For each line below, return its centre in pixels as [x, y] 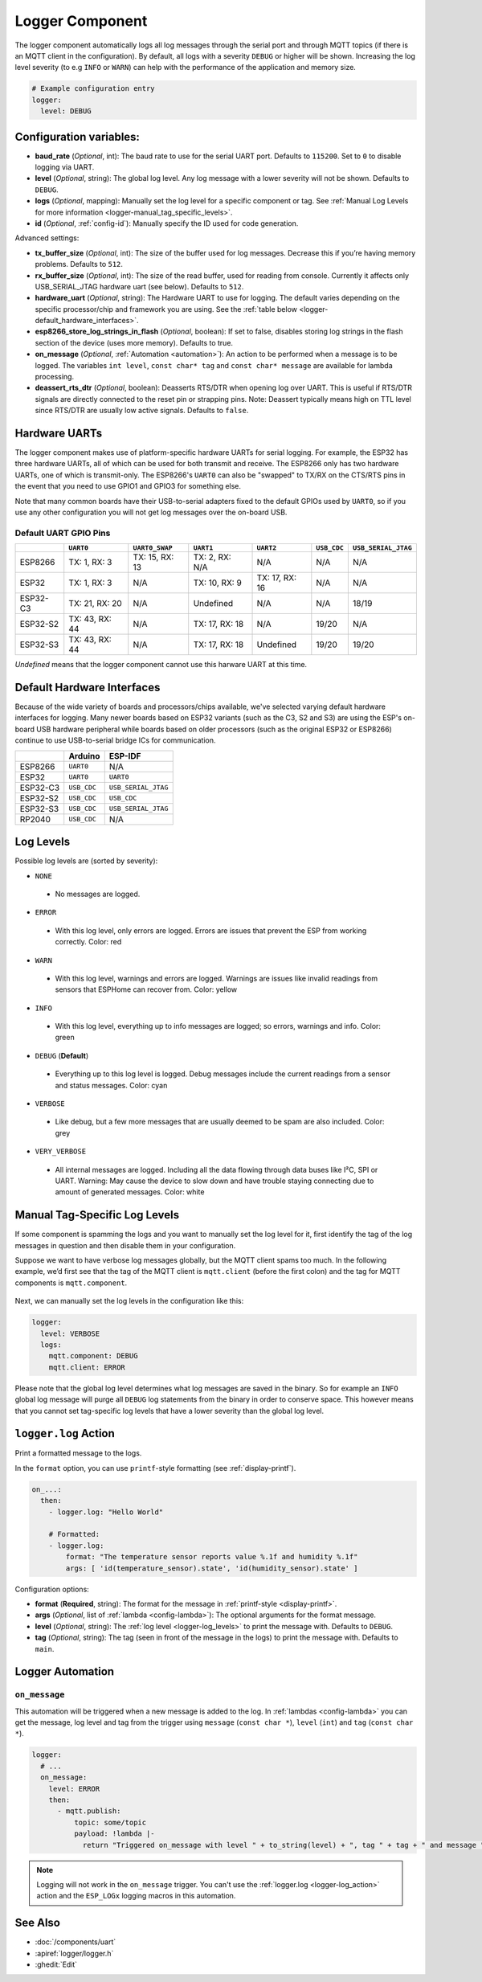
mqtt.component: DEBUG [93, 1356]
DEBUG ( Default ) [62, 1055]
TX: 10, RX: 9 [218, 583]
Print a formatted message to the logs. [78, 1453]
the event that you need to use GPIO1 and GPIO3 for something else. [128, 486]
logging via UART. [65, 167]
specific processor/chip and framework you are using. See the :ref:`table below [166, 309]
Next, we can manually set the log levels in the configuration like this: [129, 1301]
